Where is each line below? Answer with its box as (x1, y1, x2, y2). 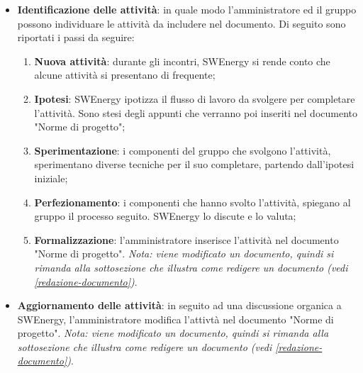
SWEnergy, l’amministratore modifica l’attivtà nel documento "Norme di (17, 311, 334, 326)
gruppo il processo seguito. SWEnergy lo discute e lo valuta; (34, 208, 296, 223)
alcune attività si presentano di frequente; (34, 67, 216, 82)
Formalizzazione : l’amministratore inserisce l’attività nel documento (34, 232, 339, 247)
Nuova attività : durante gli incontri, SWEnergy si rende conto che (34, 53, 330, 68)
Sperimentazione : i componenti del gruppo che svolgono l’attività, (34, 143, 331, 157)
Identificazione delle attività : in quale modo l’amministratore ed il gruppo (17, 2, 357, 16)
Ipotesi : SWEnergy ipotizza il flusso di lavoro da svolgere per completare (34, 91, 355, 106)
